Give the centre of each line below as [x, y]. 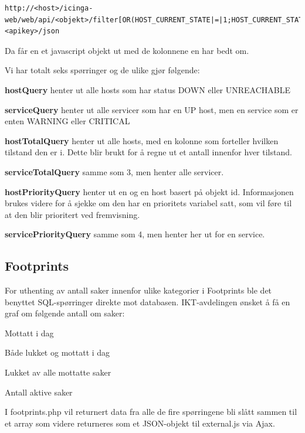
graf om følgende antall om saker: [65, 313]
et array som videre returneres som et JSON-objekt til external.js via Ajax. [140, 423]
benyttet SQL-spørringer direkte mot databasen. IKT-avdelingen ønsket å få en [148, 301]
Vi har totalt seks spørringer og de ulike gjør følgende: [102, 70]
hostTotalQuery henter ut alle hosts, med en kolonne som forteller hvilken [142, 140]
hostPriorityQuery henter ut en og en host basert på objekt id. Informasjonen [149, 191]
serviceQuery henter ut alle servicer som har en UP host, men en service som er [152, 109]
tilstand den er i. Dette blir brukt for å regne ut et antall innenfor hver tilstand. [148, 152]
